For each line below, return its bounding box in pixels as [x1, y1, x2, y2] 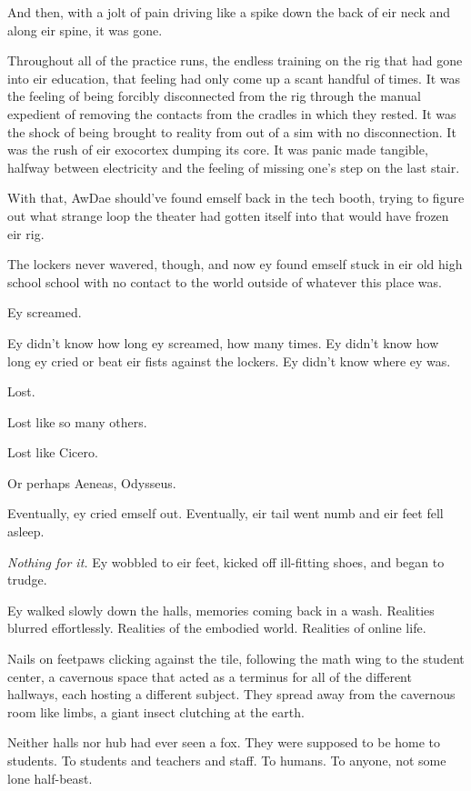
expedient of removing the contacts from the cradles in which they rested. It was [7, 104, 456, 123]
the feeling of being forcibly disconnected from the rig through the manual [7, 86, 421, 105]
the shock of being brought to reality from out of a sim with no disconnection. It [7, 122, 456, 141]
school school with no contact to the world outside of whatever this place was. [7, 272, 442, 291]
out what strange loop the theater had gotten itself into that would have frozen [7, 205, 449, 225]
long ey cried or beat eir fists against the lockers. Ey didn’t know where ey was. [7, 351, 451, 370]
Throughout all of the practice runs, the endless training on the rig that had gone [7, 51, 463, 70]
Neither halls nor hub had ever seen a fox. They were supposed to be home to [7, 733, 441, 752]
